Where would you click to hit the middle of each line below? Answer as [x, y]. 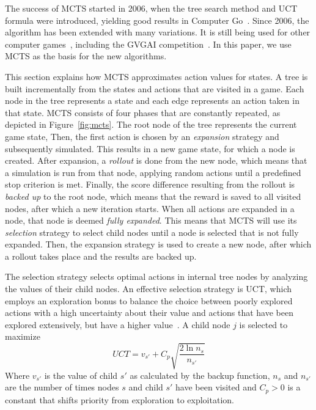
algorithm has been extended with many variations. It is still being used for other [158, 32]
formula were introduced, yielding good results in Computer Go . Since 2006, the [157, 20]
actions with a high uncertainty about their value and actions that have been [149, 313]
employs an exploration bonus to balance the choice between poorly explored [149, 300]
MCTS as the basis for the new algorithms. [86, 56]
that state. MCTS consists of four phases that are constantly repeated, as [143, 112]
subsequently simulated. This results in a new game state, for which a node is [150, 148]
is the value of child [81, 375]
